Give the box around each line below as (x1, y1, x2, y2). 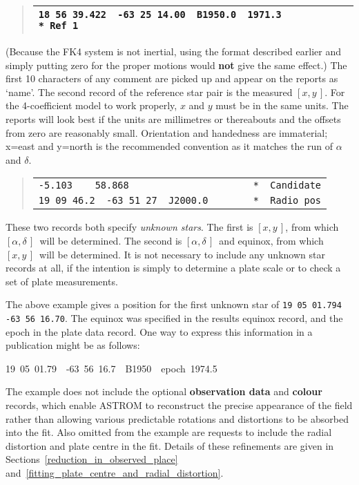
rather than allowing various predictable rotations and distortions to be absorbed (6, 411, 349, 426)
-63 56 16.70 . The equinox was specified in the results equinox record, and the (6, 310, 343, 325)
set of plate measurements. (6, 274, 118, 288)
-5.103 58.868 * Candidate (38, 180, 322, 191)
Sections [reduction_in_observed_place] (6, 452, 178, 466)
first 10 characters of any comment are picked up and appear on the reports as (6, 71, 338, 86)
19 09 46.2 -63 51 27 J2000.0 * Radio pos (38, 195, 322, 207)
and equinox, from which (219, 233, 324, 247)
